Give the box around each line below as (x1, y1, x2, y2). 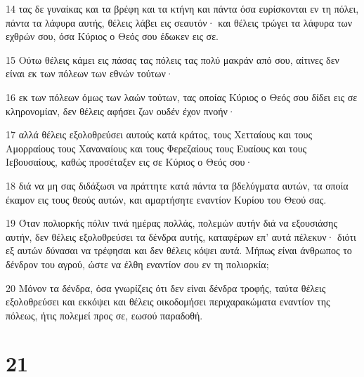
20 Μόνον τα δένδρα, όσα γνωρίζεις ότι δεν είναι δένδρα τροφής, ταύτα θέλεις (6, 280, 326, 295)
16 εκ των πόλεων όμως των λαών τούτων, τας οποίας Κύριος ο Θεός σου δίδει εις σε (6, 89, 358, 104)
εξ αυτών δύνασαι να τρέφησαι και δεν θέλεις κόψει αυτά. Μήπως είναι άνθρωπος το (6, 243, 352, 258)
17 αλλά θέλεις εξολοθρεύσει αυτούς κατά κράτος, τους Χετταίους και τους (6, 127, 312, 142)
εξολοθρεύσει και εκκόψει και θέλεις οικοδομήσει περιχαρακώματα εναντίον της (6, 294, 330, 309)
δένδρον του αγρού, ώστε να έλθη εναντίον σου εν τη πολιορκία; (6, 256, 269, 271)
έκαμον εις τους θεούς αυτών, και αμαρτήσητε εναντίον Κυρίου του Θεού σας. (6, 192, 327, 206)
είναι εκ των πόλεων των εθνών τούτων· (6, 66, 174, 81)
